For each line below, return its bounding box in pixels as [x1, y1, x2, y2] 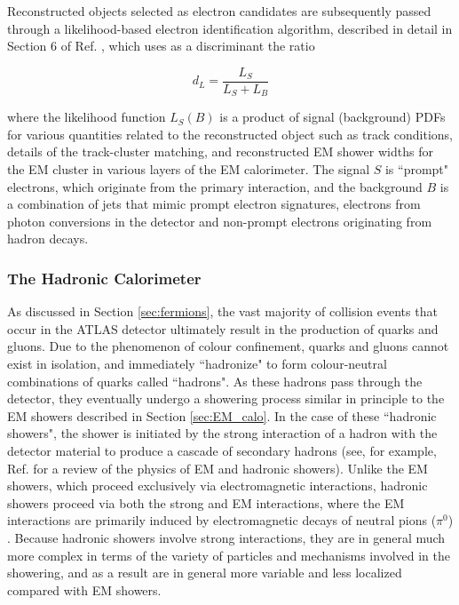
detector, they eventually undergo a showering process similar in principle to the [7, 389, 445, 408]
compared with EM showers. [7, 580, 162, 599]
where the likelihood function [7, 107, 166, 126]
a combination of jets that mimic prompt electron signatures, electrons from [7, 195, 421, 213]
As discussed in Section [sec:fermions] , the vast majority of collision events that [7, 302, 438, 321]
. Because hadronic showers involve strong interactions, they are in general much [7, 528, 446, 546]
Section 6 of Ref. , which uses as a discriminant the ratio [7, 36, 315, 55]
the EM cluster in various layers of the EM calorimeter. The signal [7, 160, 370, 179]
